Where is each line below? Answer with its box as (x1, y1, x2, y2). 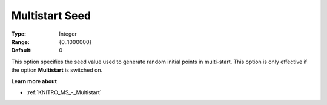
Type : (11, 30, 27, 37)
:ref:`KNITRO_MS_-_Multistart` (26, 88, 102, 96)
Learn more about (11, 77, 58, 84)
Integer (59, 30, 77, 37)
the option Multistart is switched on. (11, 66, 103, 74)
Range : (11, 38, 30, 45)
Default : (11, 47, 33, 54)
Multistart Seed (11, 9, 91, 22)
